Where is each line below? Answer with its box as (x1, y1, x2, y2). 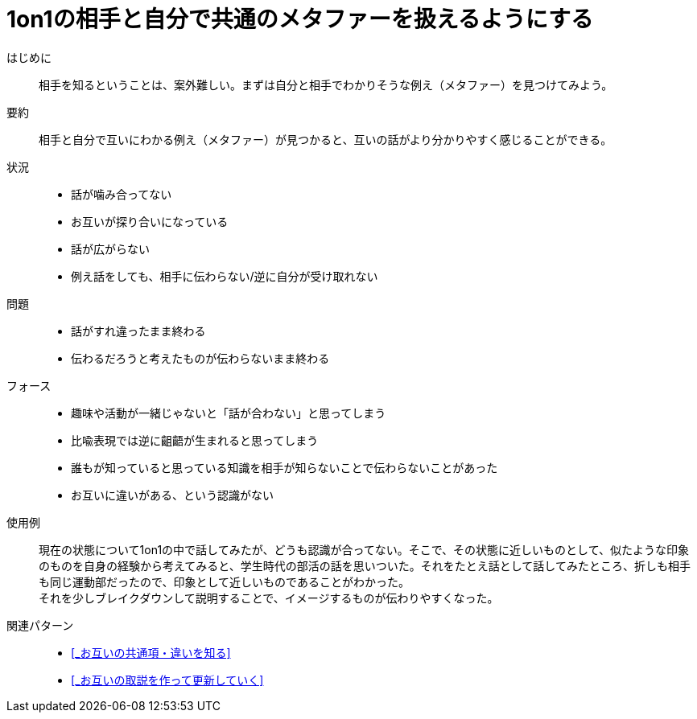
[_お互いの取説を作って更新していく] (71, 672, 264, 687)
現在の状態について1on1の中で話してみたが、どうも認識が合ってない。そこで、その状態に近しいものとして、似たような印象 (39, 542, 689, 557)
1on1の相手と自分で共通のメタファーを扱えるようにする (6, 6, 594, 33)
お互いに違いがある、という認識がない (71, 487, 274, 502)
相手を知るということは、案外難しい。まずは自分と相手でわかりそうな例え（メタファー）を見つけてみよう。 (39, 77, 613, 92)
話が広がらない (71, 241, 150, 256)
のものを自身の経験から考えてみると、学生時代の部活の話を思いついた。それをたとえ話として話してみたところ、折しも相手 (39, 558, 691, 573)
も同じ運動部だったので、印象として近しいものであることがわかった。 (39, 574, 410, 589)
